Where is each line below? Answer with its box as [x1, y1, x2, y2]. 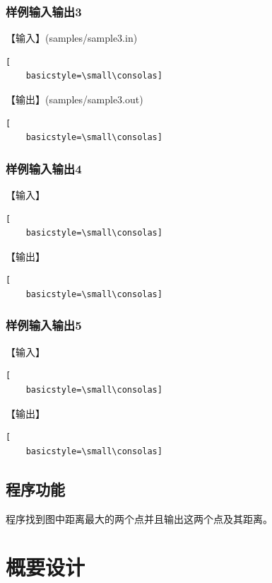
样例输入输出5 [6, 316, 82, 334]
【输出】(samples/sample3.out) [6, 92, 143, 106]
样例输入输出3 [6, 2, 82, 20]
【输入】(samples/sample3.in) [6, 30, 138, 45]
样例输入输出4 [6, 159, 82, 177]
